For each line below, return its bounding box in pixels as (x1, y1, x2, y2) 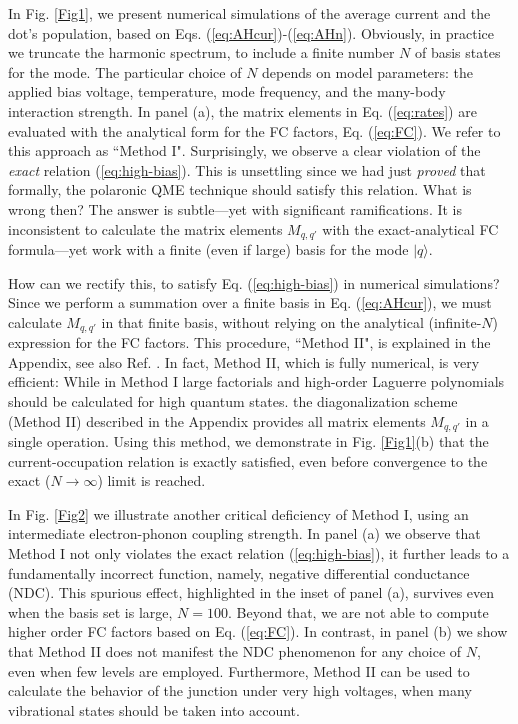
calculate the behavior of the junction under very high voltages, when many (8, 680, 472, 701)
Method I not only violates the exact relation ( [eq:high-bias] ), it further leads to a (8, 543, 510, 564)
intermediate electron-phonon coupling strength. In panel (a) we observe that (8, 523, 481, 544)
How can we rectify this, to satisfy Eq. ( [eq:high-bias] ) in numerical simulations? (8, 272, 500, 293)
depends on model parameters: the (262, 61, 474, 82)
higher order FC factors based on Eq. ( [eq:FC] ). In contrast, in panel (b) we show (8, 621, 508, 642)
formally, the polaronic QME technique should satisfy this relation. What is (8, 179, 472, 200)
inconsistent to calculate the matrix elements (8, 218, 283, 239)
